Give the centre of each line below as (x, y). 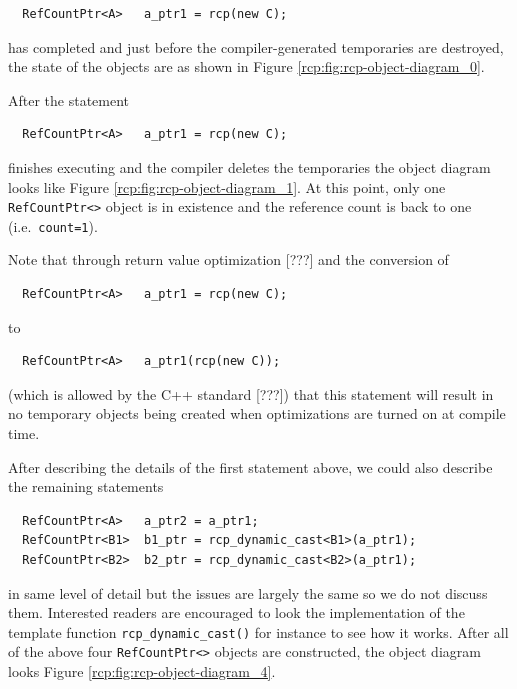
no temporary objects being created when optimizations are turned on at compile (257, 413)
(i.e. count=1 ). (53, 225)
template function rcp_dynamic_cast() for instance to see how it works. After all (258, 631)
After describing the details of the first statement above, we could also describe (250, 466)
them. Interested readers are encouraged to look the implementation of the (236, 612)
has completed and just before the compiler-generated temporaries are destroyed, (256, 46)
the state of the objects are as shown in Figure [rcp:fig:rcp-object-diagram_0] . (246, 66)
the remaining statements (86, 486)
